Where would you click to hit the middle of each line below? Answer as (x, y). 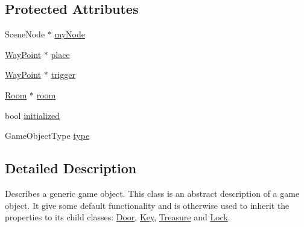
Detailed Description (71, 168)
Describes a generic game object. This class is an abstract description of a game (152, 193)
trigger (63, 75)
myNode (70, 34)
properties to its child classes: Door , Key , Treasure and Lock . (118, 217)
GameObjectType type (47, 136)
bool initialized (33, 115)
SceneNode (25, 34)
